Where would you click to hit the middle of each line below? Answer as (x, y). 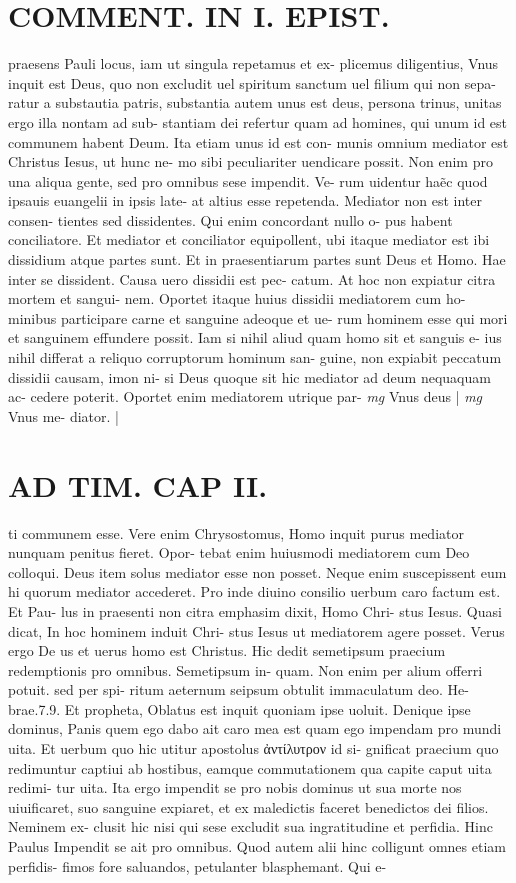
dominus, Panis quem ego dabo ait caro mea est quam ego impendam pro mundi (255, 728)
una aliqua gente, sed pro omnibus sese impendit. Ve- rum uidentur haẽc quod (248, 180)
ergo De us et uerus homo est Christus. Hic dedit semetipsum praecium (227, 650)
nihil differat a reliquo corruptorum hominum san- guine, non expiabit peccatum (255, 357)
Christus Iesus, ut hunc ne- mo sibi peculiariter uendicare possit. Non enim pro (250, 161)
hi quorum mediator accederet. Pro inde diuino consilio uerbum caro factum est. (254, 591)
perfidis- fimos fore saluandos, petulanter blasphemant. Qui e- (197, 865)
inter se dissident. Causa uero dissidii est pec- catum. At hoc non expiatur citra (252, 278)
